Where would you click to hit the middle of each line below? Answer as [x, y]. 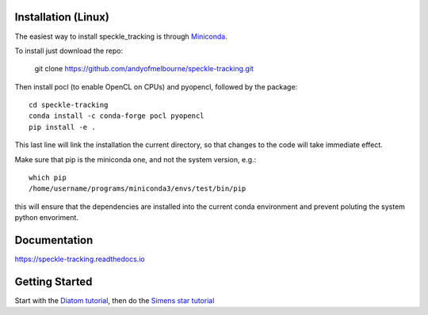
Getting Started [53, 281]
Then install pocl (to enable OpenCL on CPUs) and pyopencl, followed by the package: [156, 86]
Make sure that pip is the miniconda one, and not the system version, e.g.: [136, 159]
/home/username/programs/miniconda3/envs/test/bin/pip [138, 189]
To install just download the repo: [69, 51]
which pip [48, 178]
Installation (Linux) [62, 17]
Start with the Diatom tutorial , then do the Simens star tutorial [115, 301]
